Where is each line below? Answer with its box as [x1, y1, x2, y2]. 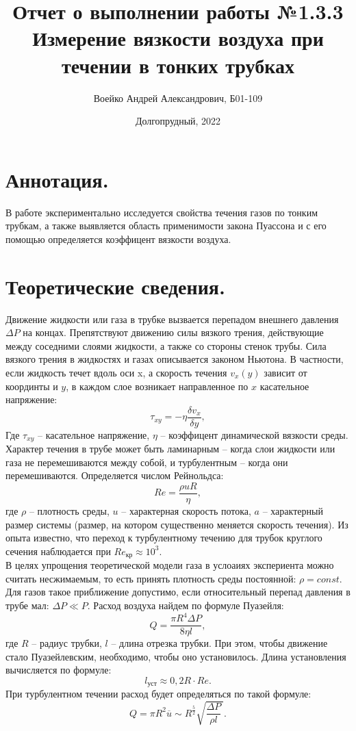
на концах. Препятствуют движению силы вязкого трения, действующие [23, 325, 324, 339]
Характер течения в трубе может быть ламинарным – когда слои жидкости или [5, 441, 335, 456]
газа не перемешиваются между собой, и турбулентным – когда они [5, 454, 288, 469]
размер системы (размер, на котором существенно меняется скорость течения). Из [5, 517, 348, 531]
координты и [5, 379, 58, 393]
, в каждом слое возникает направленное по [66, 379, 249, 393]
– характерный [262, 504, 323, 518]
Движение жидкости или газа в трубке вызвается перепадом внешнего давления [5, 311, 339, 326]
